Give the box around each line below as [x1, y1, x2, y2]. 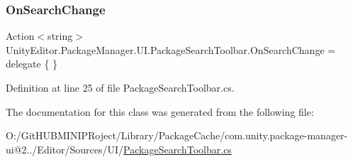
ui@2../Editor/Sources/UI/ [6, 141, 124, 156]
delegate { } [6, 56, 58, 71]
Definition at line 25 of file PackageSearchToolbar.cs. [6, 80, 235, 94]
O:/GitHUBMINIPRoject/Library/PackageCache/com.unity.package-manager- [6, 128, 348, 143]
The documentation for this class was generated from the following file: [6, 104, 314, 119]
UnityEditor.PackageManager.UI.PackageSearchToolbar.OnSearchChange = [6, 42, 336, 57]
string [47, 28, 73, 43]
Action [6, 28, 35, 43]
